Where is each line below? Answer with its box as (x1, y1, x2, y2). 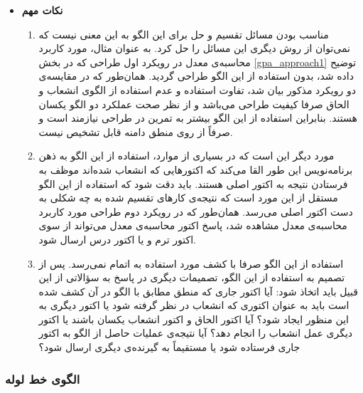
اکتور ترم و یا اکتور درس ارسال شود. (38, 231, 196, 246)
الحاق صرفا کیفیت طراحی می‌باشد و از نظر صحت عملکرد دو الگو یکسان (38, 96, 350, 111)
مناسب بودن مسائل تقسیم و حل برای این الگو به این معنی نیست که (38, 26, 329, 41)
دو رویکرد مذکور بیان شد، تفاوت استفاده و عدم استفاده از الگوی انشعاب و (38, 82, 356, 97)
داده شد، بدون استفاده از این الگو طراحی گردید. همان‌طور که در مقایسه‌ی (38, 68, 354, 83)
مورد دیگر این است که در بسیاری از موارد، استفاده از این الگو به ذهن (38, 148, 335, 163)
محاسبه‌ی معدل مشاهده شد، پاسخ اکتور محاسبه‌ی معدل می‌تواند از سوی (38, 218, 347, 233)
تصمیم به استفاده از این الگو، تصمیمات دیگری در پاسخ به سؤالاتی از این (38, 270, 345, 285)
